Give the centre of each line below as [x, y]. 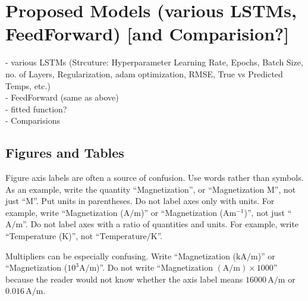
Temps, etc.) [28, 85]
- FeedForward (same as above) [62, 97]
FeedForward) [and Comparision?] [147, 34]
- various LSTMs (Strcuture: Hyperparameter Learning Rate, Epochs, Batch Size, [154, 62]
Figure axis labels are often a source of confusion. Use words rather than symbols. [155, 178]
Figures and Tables [65, 153]
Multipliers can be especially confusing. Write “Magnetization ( [121, 255]
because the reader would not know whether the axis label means [124, 279]
